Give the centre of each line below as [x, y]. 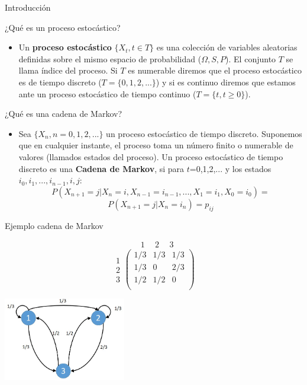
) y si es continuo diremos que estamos [226, 82]
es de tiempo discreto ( [60, 82]
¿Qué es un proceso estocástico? [63, 27]
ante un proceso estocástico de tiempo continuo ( [107, 93]
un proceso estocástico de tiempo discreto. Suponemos [204, 133]
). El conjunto [251, 58]
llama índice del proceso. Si [68, 70]
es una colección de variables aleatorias [227, 47]
